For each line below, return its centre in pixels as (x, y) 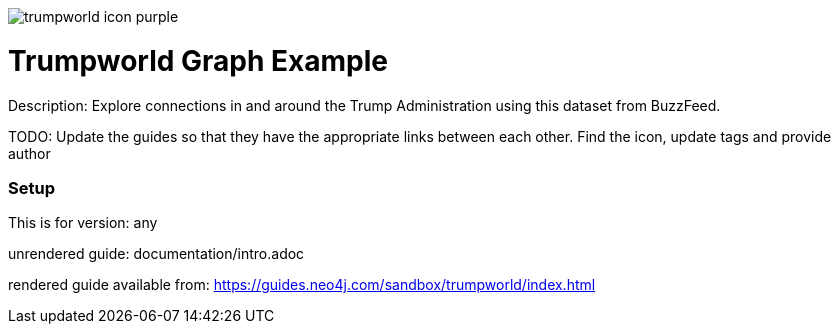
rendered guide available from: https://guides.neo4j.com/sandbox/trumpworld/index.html (302, 285)
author (29, 153)
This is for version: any (83, 223)
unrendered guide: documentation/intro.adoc (156, 254)
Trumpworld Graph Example (198, 60)
